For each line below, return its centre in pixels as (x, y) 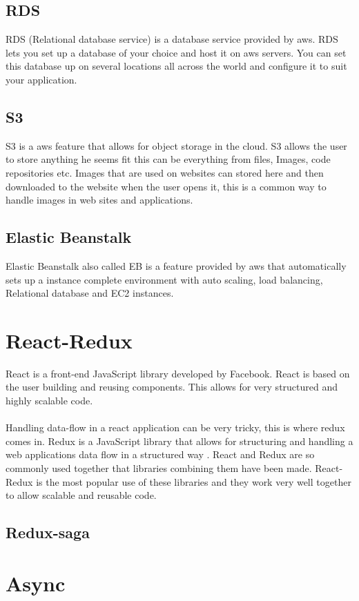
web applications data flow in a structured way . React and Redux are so (160, 454)
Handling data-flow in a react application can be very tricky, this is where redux (175, 427)
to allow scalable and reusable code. (81, 495)
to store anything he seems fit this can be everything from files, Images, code (168, 159)
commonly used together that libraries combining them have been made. (159, 468)
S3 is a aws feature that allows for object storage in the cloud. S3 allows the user (176, 145)
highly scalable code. (49, 401)
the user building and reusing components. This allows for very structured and (172, 387)
